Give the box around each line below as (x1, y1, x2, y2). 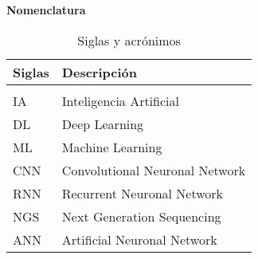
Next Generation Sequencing (61, 206, 221, 226)
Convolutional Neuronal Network (61, 160, 246, 179)
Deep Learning (61, 114, 144, 133)
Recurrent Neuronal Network (61, 183, 224, 202)
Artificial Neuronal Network (61, 230, 217, 249)
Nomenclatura (6, 2, 86, 18)
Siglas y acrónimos (77, 30, 181, 49)
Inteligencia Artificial (61, 91, 180, 110)
